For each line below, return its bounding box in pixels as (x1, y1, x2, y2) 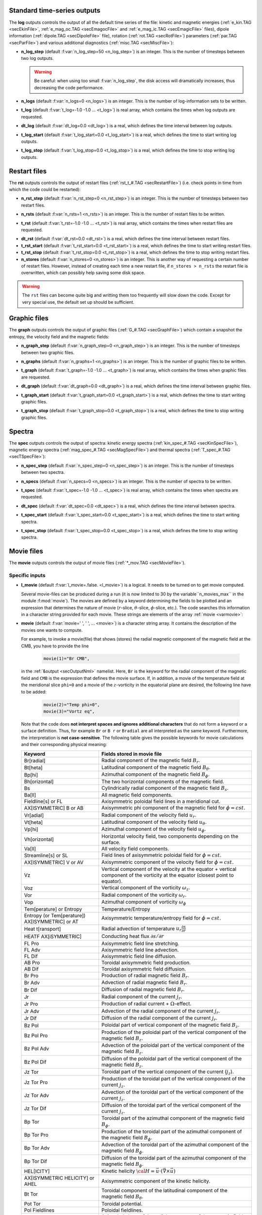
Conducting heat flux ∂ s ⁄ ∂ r (101, 933, 164, 940)
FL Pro (24, 940, 39, 947)
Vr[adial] (24, 812, 44, 818)
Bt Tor (24, 1191, 38, 1198)
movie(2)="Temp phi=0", (43, 702, 100, 707)
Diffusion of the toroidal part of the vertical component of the (101, 1102, 241, 1109)
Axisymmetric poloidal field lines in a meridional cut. (101, 798, 221, 805)
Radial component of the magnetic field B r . (101, 757, 200, 764)
